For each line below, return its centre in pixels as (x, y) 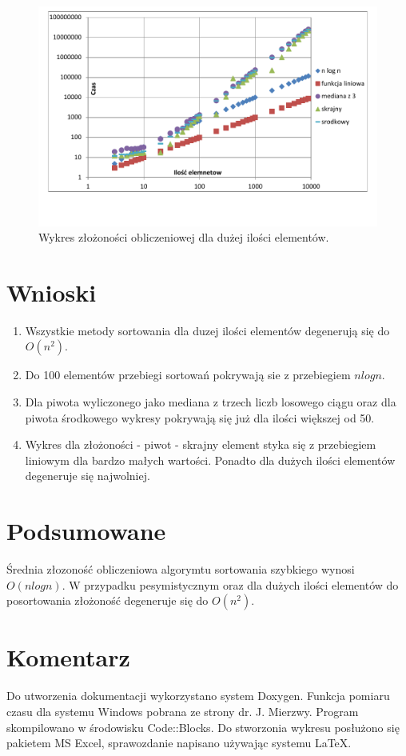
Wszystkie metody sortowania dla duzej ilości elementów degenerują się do (207, 330)
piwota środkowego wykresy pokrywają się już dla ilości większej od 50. (200, 417)
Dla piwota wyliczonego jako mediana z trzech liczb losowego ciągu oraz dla (211, 402)
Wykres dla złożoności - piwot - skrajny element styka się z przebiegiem (201, 444)
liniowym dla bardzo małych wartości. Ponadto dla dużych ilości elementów (210, 460)
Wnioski (52, 292)
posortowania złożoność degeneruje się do (107, 600)
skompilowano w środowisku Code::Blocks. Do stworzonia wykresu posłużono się (203, 727)
